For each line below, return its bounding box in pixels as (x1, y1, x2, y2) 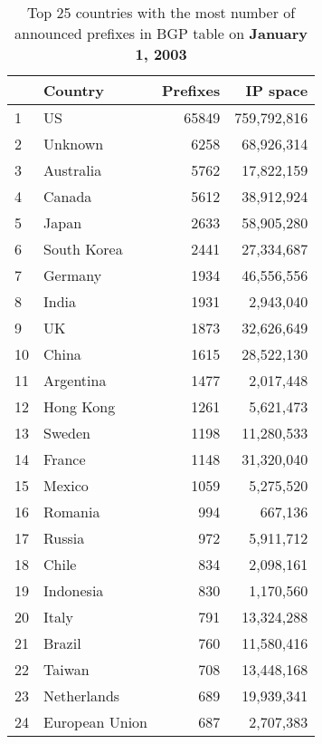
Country (43, 80, 104, 101)
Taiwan (43, 659, 90, 680)
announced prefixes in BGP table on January (14, 23, 308, 43)
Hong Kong (43, 396, 116, 417)
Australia (43, 159, 102, 180)
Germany (43, 265, 102, 285)
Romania (43, 501, 100, 522)
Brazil (43, 633, 81, 653)
